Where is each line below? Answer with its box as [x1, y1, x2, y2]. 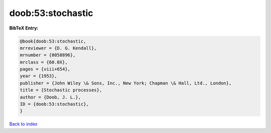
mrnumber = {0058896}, [20, 52, 76, 58]
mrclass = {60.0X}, [20, 59, 68, 65]
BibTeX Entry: [9, 25, 39, 31]
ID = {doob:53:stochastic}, [20, 101, 89, 107]
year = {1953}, [20, 73, 57, 79]
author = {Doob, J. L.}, [20, 94, 81, 100]
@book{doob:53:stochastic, [20, 38, 86, 44]
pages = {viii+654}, [20, 66, 70, 72]
